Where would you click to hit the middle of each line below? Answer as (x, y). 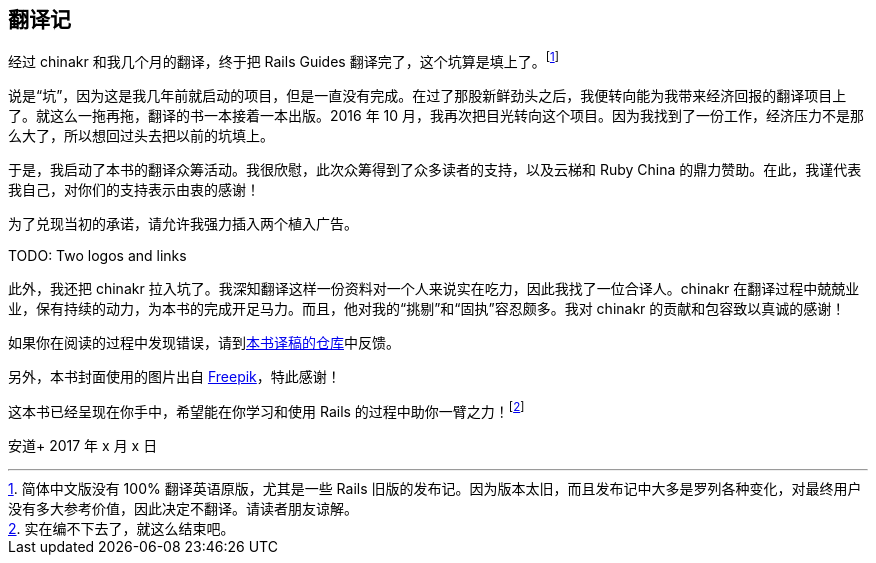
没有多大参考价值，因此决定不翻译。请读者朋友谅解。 (183, 508)
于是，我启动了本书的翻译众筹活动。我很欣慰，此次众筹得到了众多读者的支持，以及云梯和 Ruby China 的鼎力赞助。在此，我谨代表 (435, 170)
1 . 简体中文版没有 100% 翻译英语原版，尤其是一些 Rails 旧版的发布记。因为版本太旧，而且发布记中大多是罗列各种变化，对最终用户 (435, 488)
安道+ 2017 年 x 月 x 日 (83, 445)
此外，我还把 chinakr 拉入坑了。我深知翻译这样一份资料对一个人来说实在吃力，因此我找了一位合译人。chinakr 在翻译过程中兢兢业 (434, 289)
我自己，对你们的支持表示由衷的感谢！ (134, 190)
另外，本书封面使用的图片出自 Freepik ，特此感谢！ (174, 377)
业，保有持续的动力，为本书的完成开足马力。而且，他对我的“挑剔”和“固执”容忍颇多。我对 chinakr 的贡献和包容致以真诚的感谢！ (427, 309)
